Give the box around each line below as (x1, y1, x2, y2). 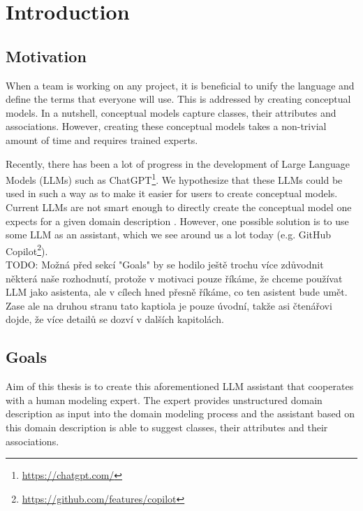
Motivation (6, 45, 87, 66)
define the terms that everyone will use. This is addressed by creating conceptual (6, 92, 351, 106)
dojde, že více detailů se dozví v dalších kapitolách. (6, 312, 224, 326)
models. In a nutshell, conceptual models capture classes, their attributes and (6, 105, 336, 120)
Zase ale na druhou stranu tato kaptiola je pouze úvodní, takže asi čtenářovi (6, 298, 332, 312)
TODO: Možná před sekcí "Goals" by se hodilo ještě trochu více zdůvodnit (6, 257, 324, 272)
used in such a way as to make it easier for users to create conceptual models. (6, 186, 338, 201)
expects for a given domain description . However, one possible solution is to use (6, 213, 349, 228)
